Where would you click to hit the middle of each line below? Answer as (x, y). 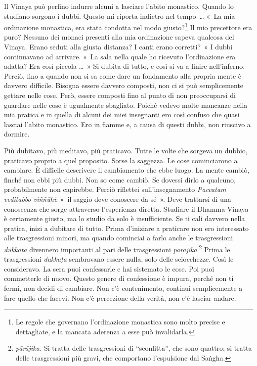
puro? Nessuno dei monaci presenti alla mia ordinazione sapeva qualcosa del (119, 37)
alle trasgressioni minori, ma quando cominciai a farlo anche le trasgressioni (119, 238)
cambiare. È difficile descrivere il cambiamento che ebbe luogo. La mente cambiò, (127, 170)
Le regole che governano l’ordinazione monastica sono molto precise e (120, 322)
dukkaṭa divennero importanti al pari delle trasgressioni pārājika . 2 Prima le (117, 248)
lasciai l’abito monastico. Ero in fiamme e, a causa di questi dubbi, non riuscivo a (127, 124)
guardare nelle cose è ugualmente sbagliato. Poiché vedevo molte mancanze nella (126, 105)
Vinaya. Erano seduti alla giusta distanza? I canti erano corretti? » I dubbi (118, 47)
